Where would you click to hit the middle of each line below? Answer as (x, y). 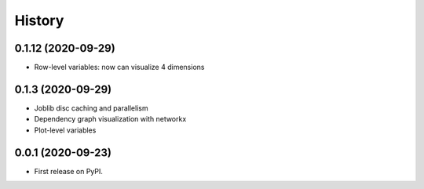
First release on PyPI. (69, 171)
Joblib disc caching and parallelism (91, 108)
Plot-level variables (65, 130)
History (39, 20)
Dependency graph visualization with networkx (110, 119)
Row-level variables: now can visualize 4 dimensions (119, 67)
